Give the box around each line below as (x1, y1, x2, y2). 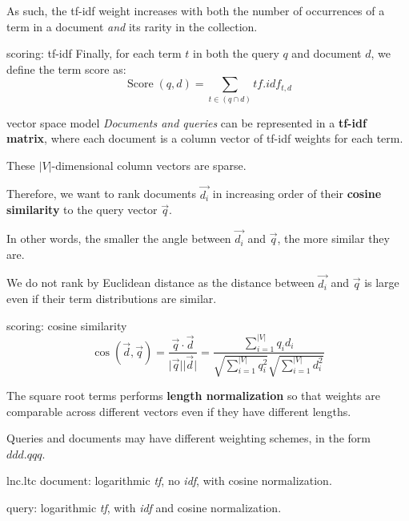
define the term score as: (6, 60, 126, 77)
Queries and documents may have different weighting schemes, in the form (6, 430, 371, 446)
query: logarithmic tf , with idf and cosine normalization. (6, 499, 282, 515)
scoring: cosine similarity (6, 317, 127, 333)
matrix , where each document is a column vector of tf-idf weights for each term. (6, 130, 403, 147)
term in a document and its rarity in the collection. (6, 18, 258, 34)
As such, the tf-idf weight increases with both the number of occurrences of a (6, 2, 385, 18)
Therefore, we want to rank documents (6, 185, 197, 202)
